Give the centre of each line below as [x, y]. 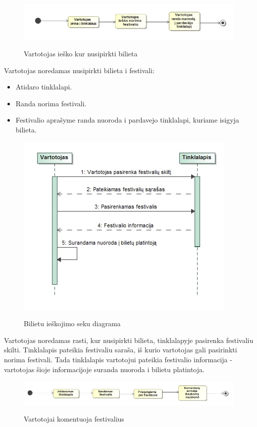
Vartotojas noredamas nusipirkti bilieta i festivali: [79, 70]
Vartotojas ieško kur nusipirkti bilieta [81, 54]
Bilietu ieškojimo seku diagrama [72, 323]
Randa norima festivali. [51, 103]
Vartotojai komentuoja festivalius [74, 418]
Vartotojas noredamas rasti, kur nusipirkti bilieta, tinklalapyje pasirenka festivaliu [129, 340]
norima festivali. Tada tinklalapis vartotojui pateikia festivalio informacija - [118, 360]
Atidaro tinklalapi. [44, 87]
